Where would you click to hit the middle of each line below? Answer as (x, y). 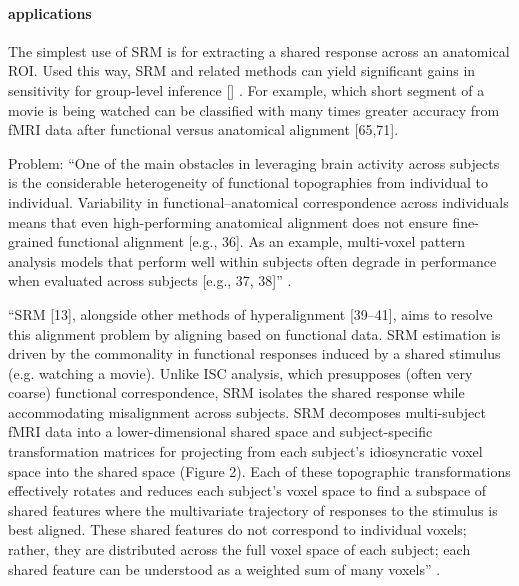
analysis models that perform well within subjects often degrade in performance (252, 260)
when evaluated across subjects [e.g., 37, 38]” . (150, 280)
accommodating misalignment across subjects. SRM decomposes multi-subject (247, 411)
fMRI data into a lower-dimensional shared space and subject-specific (220, 431)
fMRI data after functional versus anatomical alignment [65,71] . (203, 129)
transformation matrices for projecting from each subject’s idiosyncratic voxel (245, 451)
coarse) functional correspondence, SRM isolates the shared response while (236, 392)
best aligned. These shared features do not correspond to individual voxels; (237, 529)
